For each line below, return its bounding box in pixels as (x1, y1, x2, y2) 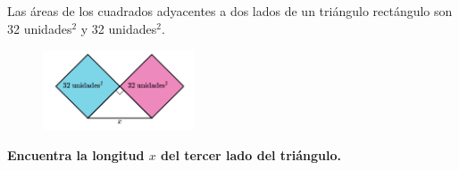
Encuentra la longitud (7, 145, 145, 164)
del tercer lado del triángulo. (161, 145, 341, 164)
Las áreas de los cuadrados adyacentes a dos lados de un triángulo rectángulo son (7, 2, 453, 20)
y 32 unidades (80, 19, 157, 37)
